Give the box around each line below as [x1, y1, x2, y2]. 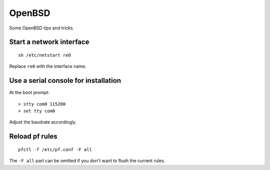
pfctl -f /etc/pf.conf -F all [18, 147, 92, 152]
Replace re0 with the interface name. [9, 63, 86, 69]
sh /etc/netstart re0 [18, 52, 71, 58]
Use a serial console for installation [9, 76, 121, 85]
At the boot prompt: [9, 90, 50, 96]
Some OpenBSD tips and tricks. [9, 25, 74, 31]
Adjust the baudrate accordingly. [9, 119, 77, 125]
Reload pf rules [9, 132, 57, 141]
